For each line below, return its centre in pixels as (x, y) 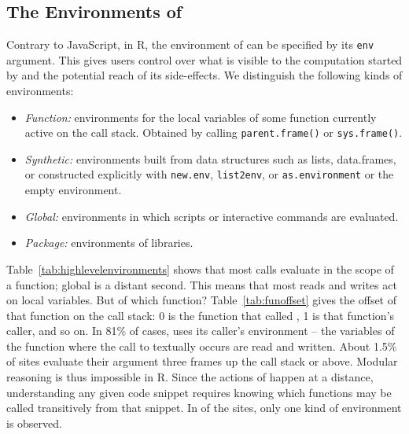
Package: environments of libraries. (109, 243)
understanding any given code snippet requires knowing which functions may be (199, 392)
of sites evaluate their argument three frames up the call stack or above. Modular (202, 361)
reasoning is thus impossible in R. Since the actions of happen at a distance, (190, 377)
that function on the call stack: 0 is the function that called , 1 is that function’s (201, 315)
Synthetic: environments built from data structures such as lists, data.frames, (210, 158)
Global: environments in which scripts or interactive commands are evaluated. (212, 216)
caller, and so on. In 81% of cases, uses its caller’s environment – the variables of (201, 331)
